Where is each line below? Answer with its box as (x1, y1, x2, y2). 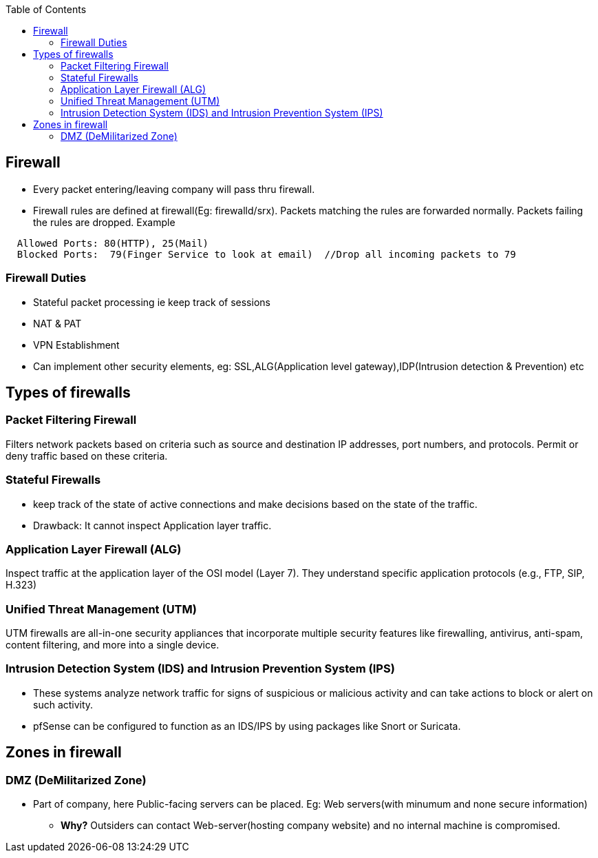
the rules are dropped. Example (33, 216, 175, 228)
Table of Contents (6, 3, 87, 15)
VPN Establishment (33, 338, 120, 351)
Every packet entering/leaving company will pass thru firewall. (33, 183, 315, 195)
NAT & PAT (33, 317, 82, 329)
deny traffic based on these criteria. (6, 449, 168, 462)
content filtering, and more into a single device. (6, 639, 220, 651)
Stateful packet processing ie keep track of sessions (33, 296, 270, 308)
